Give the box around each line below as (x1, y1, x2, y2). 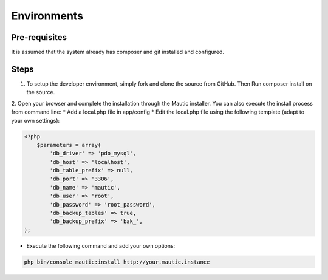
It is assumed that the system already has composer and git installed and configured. (11, 49, 225, 56)
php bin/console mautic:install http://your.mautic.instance (24, 258, 210, 265)
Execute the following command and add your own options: (26, 242, 176, 249)
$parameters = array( (36, 142, 101, 148)
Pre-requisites (11, 32, 67, 43)
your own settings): (11, 117, 60, 124)
